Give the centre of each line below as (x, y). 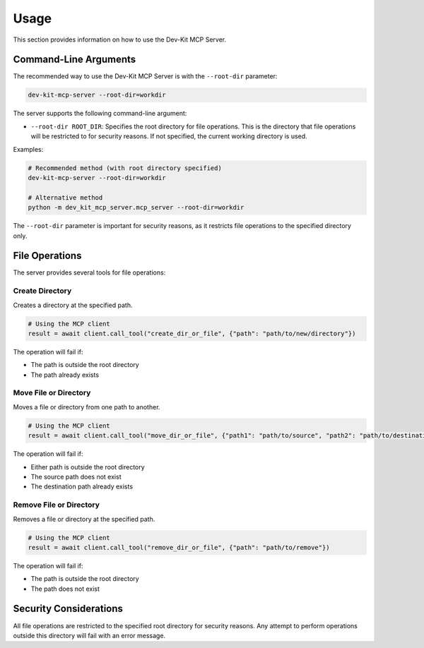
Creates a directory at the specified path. (73, 305)
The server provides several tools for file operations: (89, 272)
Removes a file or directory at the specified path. (84, 519)
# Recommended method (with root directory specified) (125, 168)
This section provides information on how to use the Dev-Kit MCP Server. (119, 40)
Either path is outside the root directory (88, 467)
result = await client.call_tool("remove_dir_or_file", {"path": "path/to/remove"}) (179, 547)
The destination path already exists (82, 486)
